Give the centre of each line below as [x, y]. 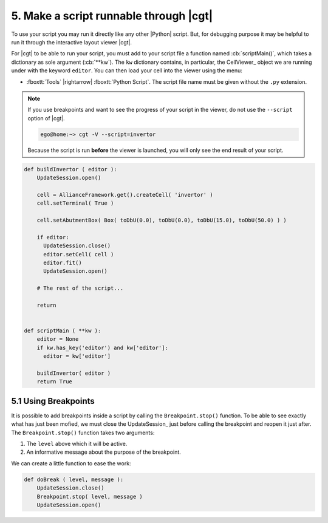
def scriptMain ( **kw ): [63, 331]
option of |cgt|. [46, 118]
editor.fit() [63, 262]
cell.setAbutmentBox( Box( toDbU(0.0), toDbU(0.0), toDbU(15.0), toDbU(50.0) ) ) [162, 220]
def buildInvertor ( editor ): [71, 169]
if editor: [53, 237]
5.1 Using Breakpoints [53, 401]
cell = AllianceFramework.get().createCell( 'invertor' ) [125, 195]
